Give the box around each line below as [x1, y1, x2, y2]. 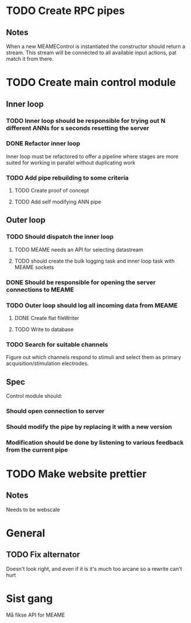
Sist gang [6, 592, 53, 605]
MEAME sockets [14, 263, 54, 270]
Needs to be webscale [6, 506, 60, 513]
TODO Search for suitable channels [6, 340, 108, 349]
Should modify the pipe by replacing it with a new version [6, 422, 172, 431]
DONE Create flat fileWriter [14, 315, 79, 321]
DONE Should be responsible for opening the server [6, 278, 156, 286]
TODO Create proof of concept [14, 187, 89, 194]
